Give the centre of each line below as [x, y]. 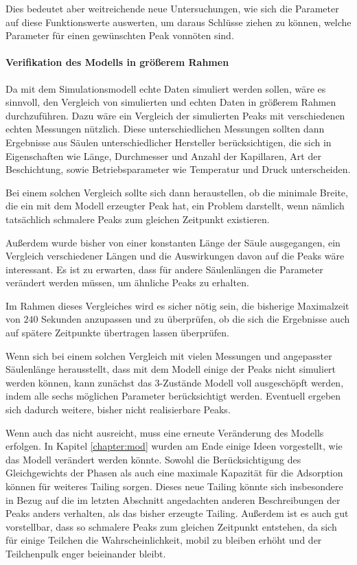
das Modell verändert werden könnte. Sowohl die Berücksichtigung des [153, 459]
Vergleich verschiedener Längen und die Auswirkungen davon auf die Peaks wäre [175, 256]
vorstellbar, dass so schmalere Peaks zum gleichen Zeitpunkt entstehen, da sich [171, 526]
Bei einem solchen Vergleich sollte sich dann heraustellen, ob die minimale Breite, [177, 192]
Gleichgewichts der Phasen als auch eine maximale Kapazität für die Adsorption [174, 473]
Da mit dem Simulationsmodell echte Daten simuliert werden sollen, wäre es [166, 88]
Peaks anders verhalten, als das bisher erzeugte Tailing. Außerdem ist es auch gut [177, 513]
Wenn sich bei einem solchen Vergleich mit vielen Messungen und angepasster [169, 355]
